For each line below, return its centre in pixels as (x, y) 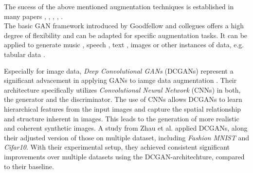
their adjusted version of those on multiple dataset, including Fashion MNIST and (126, 137)
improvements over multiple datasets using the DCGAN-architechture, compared (124, 156)
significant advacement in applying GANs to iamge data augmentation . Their (120, 80)
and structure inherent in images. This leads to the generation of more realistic (122, 118)
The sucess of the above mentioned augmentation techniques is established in (119, 6)
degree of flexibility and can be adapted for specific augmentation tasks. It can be (126, 35)
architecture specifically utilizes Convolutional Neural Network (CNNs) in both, (122, 89)
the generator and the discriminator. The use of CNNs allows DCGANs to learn (123, 99)
